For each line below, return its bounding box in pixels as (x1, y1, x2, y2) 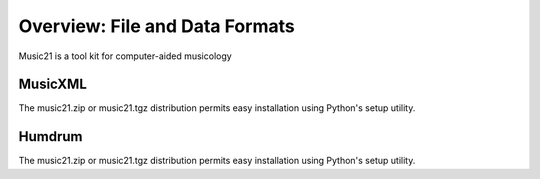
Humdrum (18, 128, 83, 145)
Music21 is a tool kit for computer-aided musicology (18, 50, 232, 62)
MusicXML (18, 76, 87, 93)
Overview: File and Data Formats (18, 15, 295, 37)
